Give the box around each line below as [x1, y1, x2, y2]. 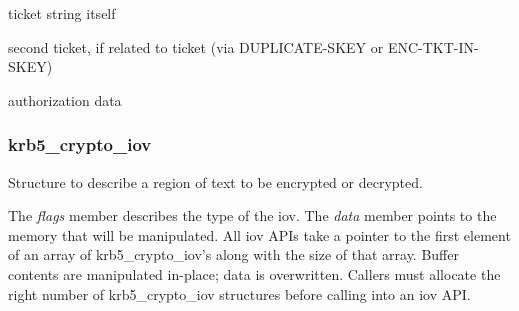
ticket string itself [8, 3, 116, 23]
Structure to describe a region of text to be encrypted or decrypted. [8, 171, 423, 192]
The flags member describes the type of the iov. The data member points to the [8, 205, 497, 226]
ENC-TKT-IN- [387, 36, 479, 57]
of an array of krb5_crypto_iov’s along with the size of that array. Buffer [8, 244, 459, 265]
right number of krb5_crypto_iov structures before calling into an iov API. [8, 283, 471, 304]
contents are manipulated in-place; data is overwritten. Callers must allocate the [8, 263, 501, 284]
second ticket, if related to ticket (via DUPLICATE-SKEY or [8, 36, 384, 57]
